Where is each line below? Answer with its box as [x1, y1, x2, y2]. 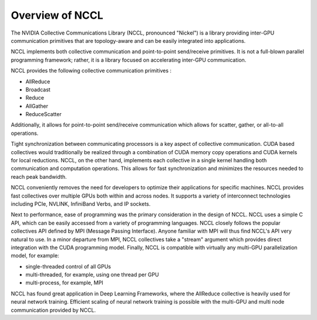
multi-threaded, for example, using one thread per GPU [25, 271, 159, 278]
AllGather [25, 103, 49, 110]
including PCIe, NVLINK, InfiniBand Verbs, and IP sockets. [11, 200, 151, 207]
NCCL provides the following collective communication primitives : [11, 67, 172, 74]
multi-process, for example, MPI [25, 279, 103, 287]
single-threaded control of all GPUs [25, 263, 112, 270]
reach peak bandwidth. [11, 173, 67, 180]
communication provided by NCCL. [11, 307, 96, 314]
